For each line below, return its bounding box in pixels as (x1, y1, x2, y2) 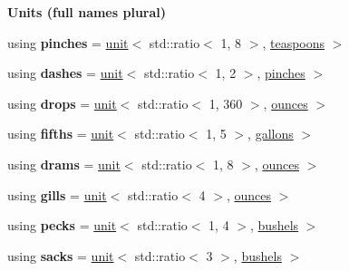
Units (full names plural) (7, 3, 167, 21)
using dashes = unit (7, 63, 123, 82)
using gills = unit (7, 185, 107, 204)
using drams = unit (7, 154, 121, 173)
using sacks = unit (7, 246, 114, 265)
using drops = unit (7, 93, 117, 112)
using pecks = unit (7, 216, 117, 235)
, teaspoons (262, 33, 325, 52)
